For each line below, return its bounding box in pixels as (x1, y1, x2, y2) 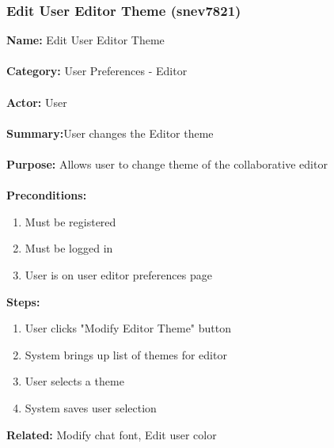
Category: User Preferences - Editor (6, 63, 188, 79)
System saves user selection (25, 399, 157, 416)
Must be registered (25, 213, 116, 230)
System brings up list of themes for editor (25, 346, 227, 363)
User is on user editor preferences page (25, 266, 212, 283)
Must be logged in (25, 240, 113, 256)
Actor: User (6, 93, 67, 110)
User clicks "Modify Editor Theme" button (25, 320, 231, 336)
